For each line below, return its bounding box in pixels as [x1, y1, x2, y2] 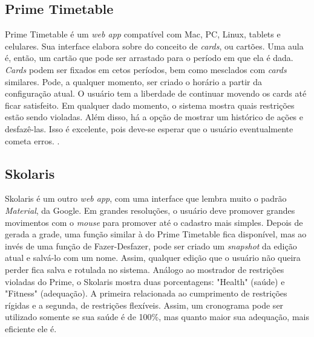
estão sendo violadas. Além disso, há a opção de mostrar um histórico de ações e [5, 111, 303, 123]
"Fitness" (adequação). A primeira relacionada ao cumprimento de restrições [5, 287, 287, 300]
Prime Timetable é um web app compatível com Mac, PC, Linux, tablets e [5, 28, 281, 40]
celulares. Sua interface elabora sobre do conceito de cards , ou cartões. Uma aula [5, 39, 304, 52]
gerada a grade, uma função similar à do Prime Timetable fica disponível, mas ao [5, 228, 307, 240]
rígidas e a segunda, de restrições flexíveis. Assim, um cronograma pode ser [5, 298, 284, 311]
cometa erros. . [5, 134, 60, 147]
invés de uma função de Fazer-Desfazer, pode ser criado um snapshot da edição [5, 239, 297, 252]
